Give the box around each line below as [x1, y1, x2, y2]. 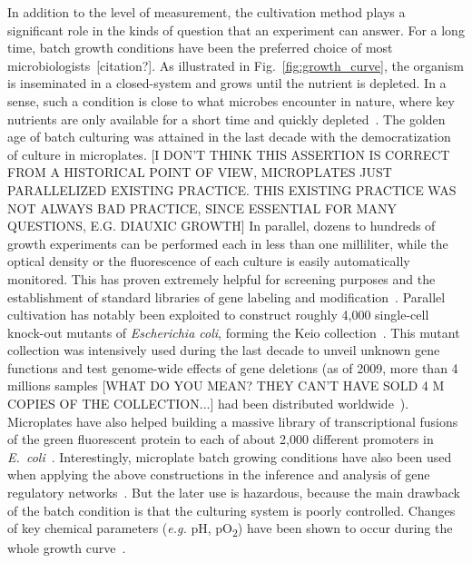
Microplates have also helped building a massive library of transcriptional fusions [7, 411, 458, 430]
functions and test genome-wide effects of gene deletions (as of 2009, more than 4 [7, 358, 458, 377]
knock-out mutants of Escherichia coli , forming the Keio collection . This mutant [7, 322, 460, 341]
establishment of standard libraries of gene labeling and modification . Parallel [7, 287, 446, 306]
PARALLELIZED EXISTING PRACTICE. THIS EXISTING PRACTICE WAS [7, 180, 457, 199]
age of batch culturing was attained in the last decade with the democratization [7, 127, 451, 146]
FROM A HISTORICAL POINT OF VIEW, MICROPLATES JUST [7, 163, 392, 182]
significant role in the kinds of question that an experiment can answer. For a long [7, 20, 465, 39]
